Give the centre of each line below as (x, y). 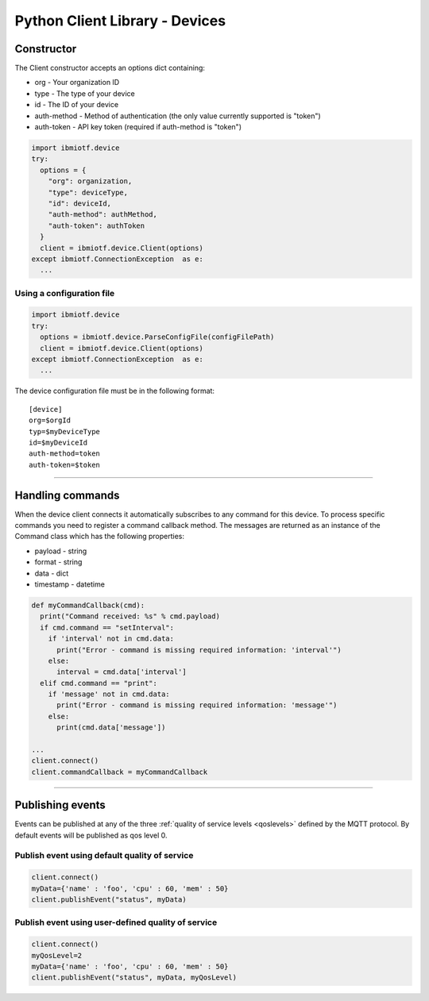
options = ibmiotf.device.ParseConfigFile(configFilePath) (157, 337)
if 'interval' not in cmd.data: (111, 639)
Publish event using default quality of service (104, 856)
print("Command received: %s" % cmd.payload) (130, 616)
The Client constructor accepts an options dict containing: (110, 68)
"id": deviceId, (79, 203)
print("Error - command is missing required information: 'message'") (197, 705)
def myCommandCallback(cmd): (88, 605)
